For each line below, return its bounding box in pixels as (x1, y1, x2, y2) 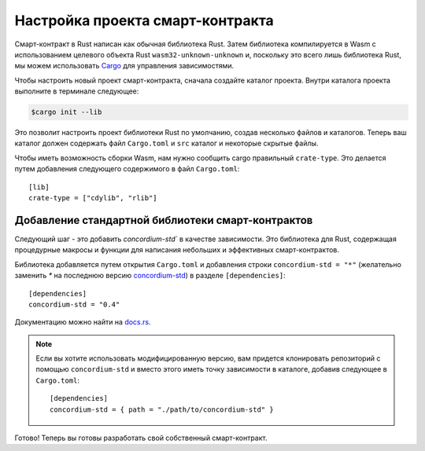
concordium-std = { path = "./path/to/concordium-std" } (50, 405, 275, 414)
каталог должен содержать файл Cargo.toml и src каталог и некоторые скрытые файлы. (14, 138, 319, 148)
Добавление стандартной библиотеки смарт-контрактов (14, 213, 313, 227)
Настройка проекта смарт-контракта (14, 12, 275, 29)
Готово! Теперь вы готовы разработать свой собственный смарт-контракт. (14, 433, 268, 443)
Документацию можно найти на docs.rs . (14, 317, 151, 327)
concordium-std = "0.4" (28, 299, 120, 309)
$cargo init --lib (31, 108, 102, 117)
